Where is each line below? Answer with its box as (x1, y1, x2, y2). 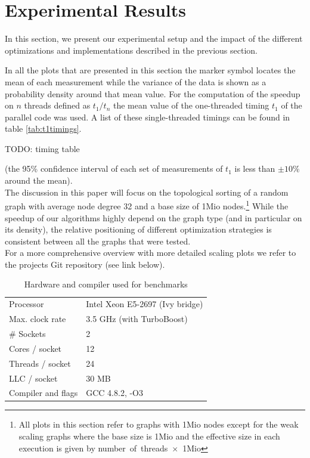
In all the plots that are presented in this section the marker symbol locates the (5, 64, 296, 76)
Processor (9, 298, 44, 310)
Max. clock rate (9, 312, 66, 325)
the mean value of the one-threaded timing (113, 99, 269, 112)
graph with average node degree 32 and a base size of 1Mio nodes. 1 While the (5, 198, 289, 212)
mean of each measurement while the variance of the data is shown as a (5, 75, 266, 88)
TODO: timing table (5, 142, 80, 154)
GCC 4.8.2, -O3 (86, 386, 143, 399)
